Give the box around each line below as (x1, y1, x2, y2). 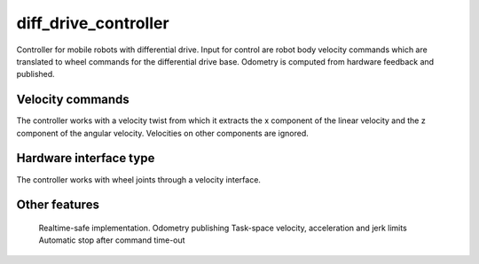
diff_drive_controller (16, 13, 169, 33)
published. (16, 69, 55, 80)
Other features (16, 198, 99, 213)
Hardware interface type (16, 151, 155, 166)
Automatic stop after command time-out (38, 235, 185, 245)
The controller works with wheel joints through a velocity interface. (16, 174, 262, 185)
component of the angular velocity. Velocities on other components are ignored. (16, 128, 310, 138)
